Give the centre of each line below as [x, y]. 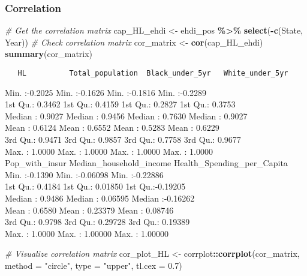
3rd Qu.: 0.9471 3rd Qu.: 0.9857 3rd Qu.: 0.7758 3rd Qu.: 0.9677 [123, 139]
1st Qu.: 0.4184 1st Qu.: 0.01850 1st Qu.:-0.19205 [95, 186]
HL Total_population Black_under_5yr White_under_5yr [153, 73]
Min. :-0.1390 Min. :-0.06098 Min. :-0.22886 [84, 174]
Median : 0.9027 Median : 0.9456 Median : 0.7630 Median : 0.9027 [126, 115]
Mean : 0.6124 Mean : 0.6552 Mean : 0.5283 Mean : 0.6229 [112, 127]
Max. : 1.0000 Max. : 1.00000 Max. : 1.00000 [87, 233]
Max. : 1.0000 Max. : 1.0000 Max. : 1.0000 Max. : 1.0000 [109, 151]
